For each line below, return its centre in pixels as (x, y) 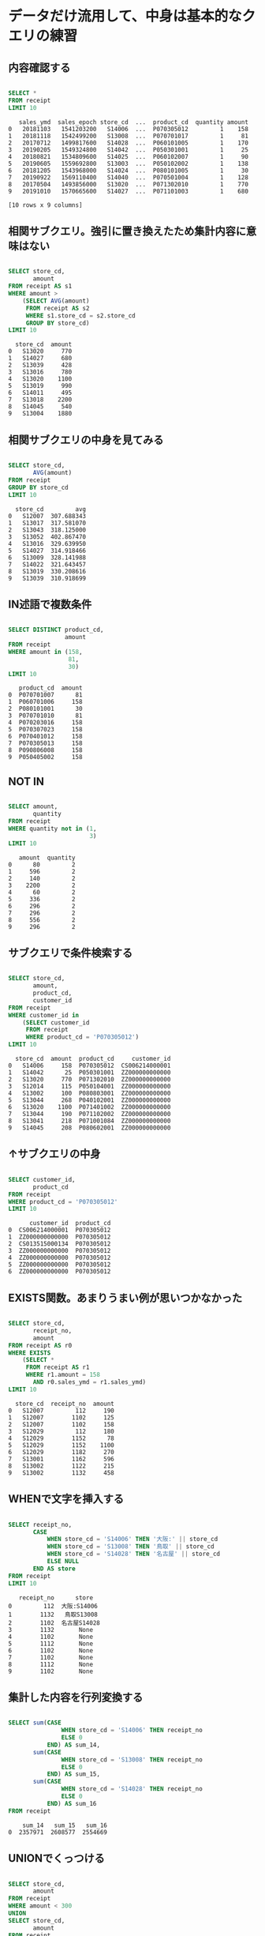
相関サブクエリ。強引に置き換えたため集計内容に (127, 231)
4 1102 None (50, 1637)
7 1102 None (50, 1657)
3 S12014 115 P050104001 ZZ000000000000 (90, 1087)
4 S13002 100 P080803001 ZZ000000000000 (90, 1094)
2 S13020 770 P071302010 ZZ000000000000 (90, 1080)
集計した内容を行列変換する (76, 1697)
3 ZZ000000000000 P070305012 (60, 1251)
